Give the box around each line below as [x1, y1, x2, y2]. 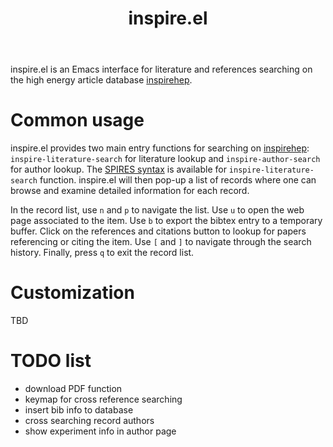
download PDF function [24, 383, 123, 394]
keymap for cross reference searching [24, 393, 183, 405]
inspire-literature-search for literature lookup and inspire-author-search [10, 153, 321, 165]
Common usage [10, 109, 145, 132]
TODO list [10, 350, 92, 372]
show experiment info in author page [24, 425, 177, 437]
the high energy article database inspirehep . [10, 74, 193, 86]
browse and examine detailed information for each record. [10, 185, 250, 197]
